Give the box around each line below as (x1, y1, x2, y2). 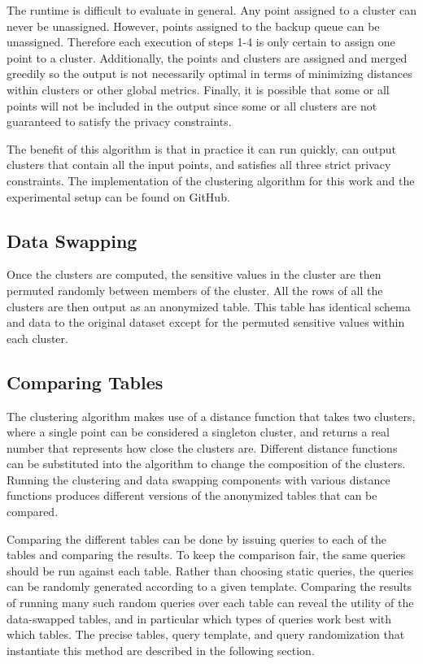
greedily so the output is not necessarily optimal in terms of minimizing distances (7, 65, 412, 82)
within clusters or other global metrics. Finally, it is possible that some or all (7, 80, 390, 98)
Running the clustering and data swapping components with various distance (7, 471, 390, 488)
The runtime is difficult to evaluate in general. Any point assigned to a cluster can (7, 2, 417, 18)
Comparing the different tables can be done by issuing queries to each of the (7, 530, 387, 547)
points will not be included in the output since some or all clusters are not (7, 97, 377, 114)
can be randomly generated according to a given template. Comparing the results (7, 578, 412, 595)
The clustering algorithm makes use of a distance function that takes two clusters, (7, 407, 416, 424)
